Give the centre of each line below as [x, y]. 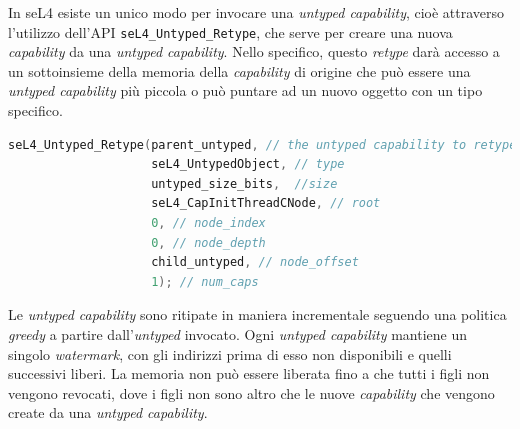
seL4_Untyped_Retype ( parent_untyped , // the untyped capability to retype [262, 144]
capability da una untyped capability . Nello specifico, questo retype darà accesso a [254, 51]
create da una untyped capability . [108, 412]
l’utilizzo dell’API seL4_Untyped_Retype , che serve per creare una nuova [230, 31]
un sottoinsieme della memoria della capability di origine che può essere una [239, 70]
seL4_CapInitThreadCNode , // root [266, 203]
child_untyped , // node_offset [255, 262]
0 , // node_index [208, 223]
